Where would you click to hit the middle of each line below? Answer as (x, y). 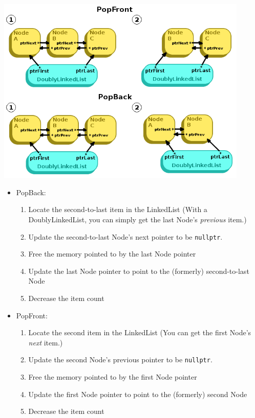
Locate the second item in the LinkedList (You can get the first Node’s (140, 332)
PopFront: (32, 315)
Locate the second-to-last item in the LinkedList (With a (118, 209)
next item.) (46, 342)
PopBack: (31, 192)
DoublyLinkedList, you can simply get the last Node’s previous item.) (137, 219)
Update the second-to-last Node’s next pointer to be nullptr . (125, 236)
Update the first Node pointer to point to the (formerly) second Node (138, 394)
